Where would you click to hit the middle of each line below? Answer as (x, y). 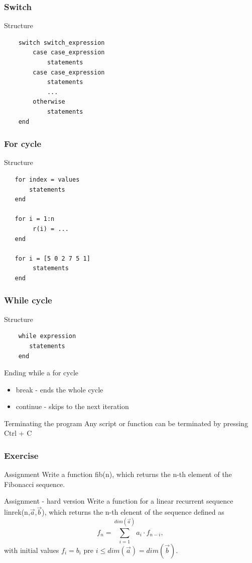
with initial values (32, 550)
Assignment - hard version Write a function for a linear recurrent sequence (119, 501)
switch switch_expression (61, 43)
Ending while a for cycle (41, 373)
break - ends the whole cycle (59, 389)
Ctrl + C (18, 433)
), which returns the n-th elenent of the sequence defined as (133, 512)
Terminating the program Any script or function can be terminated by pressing (126, 423)
